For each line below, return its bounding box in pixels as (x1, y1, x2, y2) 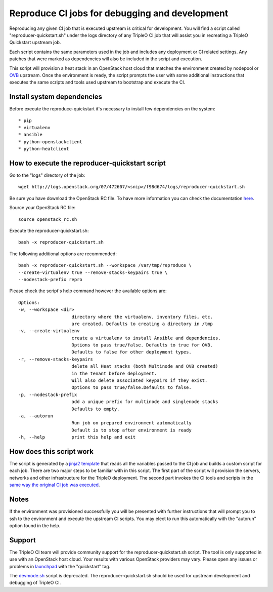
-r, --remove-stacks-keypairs (18, 356, 94, 362)
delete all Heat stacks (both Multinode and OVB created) (71, 364, 218, 369)
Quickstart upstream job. (9, 40, 61, 46)
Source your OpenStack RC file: (9, 205, 76, 211)
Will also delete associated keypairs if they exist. (71, 378, 208, 383)
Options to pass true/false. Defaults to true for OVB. (71, 342, 213, 348)
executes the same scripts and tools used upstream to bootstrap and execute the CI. (9, 79, 186, 86)
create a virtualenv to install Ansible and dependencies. (71, 335, 221, 341)
